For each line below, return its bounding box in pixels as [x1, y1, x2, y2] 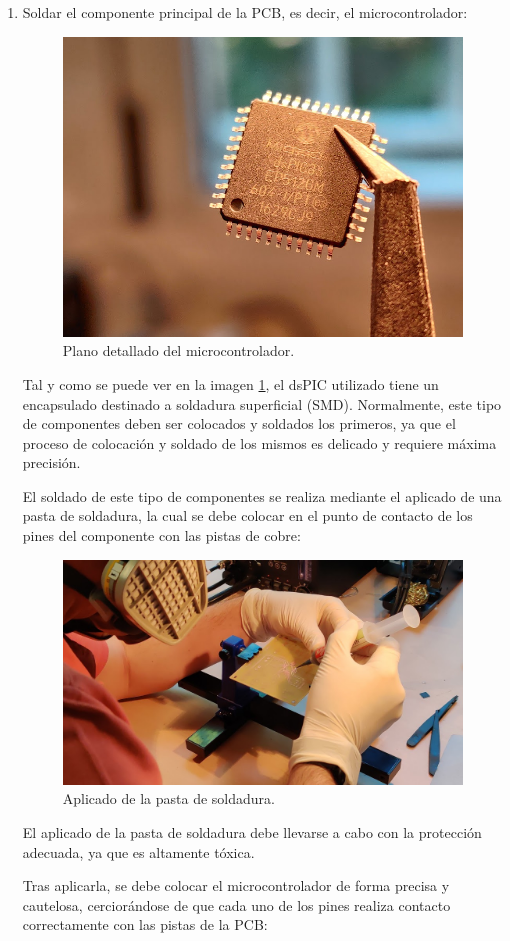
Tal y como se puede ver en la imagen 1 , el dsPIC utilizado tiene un [22, 373, 439, 394]
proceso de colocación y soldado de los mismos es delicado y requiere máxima [22, 432, 497, 453]
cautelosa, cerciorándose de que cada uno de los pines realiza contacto [22, 894, 451, 915]
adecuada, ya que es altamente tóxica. [22, 841, 255, 862]
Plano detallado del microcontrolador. [62, 340, 295, 361]
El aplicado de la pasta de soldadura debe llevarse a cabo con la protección [22, 821, 482, 842]
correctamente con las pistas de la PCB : [22, 914, 268, 935]
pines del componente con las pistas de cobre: [22, 525, 301, 546]
